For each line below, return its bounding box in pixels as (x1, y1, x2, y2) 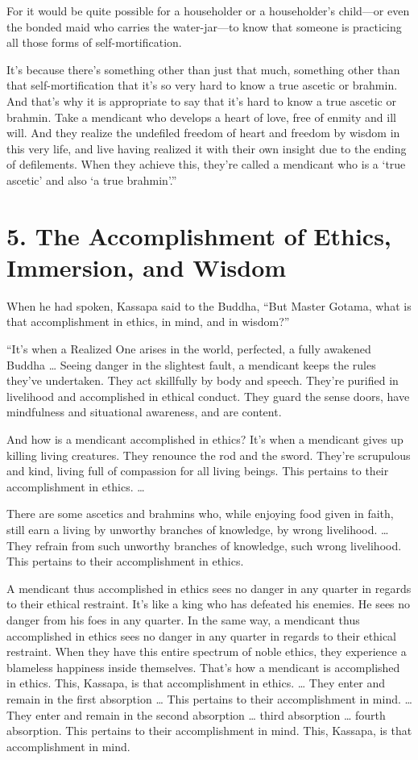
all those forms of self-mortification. (6, 34, 182, 51)
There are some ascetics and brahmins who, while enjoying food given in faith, (6, 505, 394, 522)
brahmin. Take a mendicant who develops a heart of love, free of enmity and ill (6, 108, 396, 125)
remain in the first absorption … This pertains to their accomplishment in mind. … (6, 690, 412, 707)
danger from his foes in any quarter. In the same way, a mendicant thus (6, 611, 360, 628)
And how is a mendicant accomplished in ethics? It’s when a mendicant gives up (6, 431, 404, 447)
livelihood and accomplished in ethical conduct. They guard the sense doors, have (6, 387, 410, 404)
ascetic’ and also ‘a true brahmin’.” (6, 171, 177, 188)
